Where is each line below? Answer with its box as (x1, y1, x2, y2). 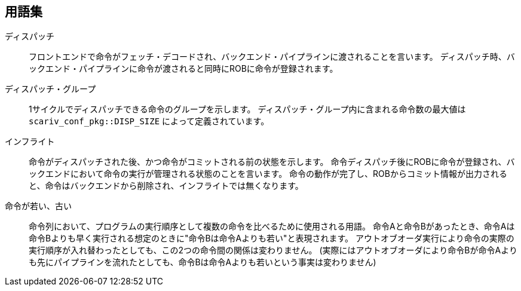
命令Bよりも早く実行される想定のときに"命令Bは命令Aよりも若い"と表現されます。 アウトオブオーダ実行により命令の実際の (29, 233, 514, 244)
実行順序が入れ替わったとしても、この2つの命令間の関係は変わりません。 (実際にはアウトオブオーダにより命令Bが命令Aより (29, 245, 517, 256)
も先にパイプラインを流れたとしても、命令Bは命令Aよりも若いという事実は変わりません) (29, 257, 376, 268)
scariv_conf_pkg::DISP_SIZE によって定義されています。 (29, 116, 269, 127)
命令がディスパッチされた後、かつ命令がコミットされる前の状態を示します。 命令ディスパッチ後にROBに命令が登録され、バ (29, 157, 515, 167)
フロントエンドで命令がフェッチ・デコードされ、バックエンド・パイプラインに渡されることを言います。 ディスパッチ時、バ (29, 51, 515, 62)
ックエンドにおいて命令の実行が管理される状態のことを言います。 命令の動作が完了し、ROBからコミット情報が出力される (29, 169, 507, 179)
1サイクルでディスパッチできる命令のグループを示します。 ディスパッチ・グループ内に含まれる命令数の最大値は (29, 104, 466, 115)
